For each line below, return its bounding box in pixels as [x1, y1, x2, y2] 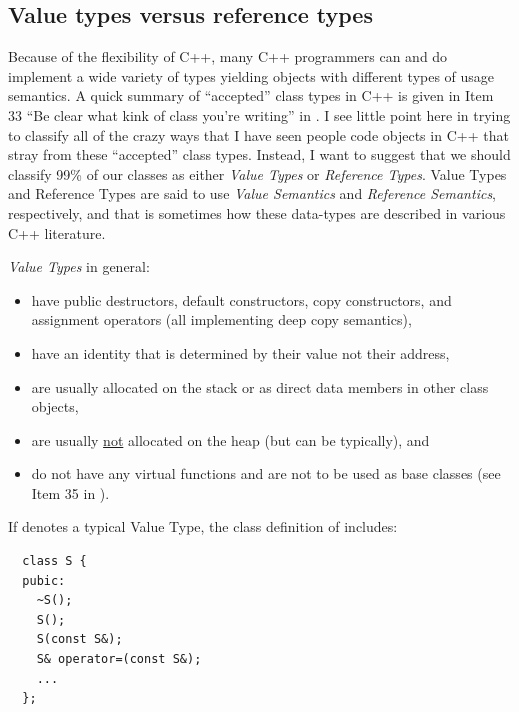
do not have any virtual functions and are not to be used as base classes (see [31, 463, 501, 484]
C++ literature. [8, 222, 106, 243]
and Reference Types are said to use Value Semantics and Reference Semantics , [8, 183, 497, 204]
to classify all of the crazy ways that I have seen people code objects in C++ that [8, 124, 509, 145]
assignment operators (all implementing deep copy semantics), [31, 309, 412, 330]
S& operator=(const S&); [36, 652, 202, 667]
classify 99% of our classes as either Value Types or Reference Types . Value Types [8, 163, 507, 184]
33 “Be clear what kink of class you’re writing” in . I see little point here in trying [8, 104, 511, 125]
